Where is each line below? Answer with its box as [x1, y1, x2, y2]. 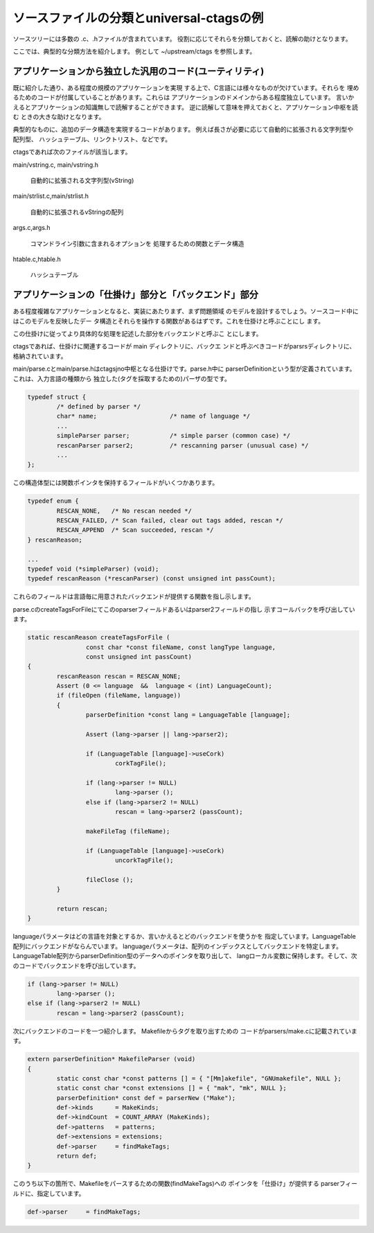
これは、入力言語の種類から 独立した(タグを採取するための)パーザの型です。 [12, 374, 231, 382]
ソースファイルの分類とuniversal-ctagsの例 [12, 10, 264, 26]
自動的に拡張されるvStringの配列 [30, 208, 124, 216]
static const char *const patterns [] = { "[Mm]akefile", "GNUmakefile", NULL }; [56, 1074, 342, 1082]
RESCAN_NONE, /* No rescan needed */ [56, 506, 192, 515]
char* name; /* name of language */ [56, 412, 251, 420]
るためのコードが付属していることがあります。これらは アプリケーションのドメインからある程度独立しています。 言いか [12, 94, 355, 102]
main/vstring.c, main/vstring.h [12, 160, 98, 169]
